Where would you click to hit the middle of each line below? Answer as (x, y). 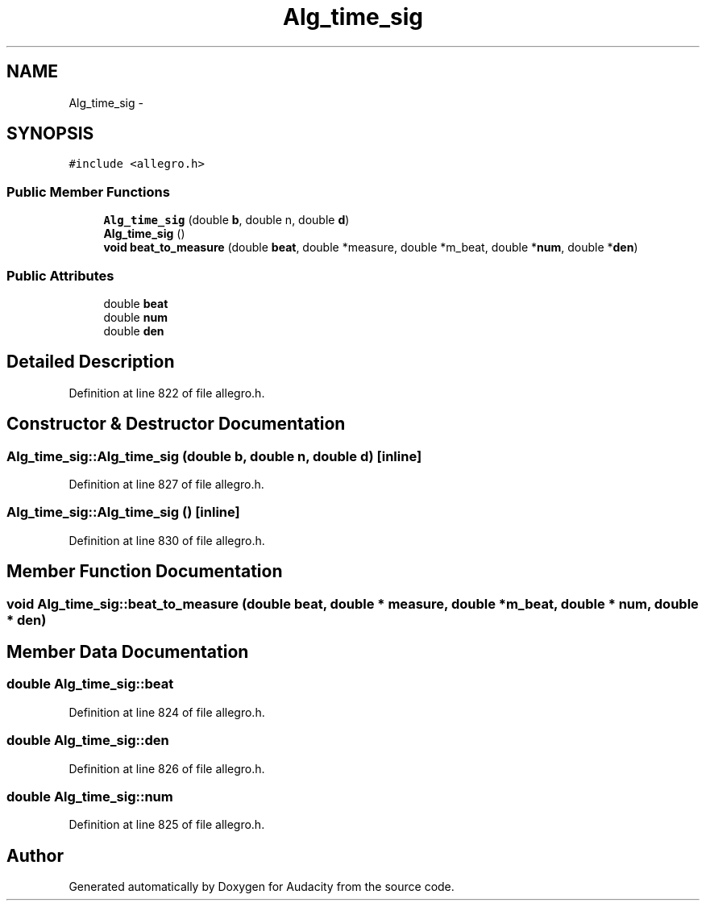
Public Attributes (60, 275)
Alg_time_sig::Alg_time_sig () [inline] (123, 512)
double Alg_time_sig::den (88, 741)
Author (35, 855)
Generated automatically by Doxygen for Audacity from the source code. (262, 887)
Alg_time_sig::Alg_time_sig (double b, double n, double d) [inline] (214, 456)
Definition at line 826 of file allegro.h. (167, 768)
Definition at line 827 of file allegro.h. (166, 484)
